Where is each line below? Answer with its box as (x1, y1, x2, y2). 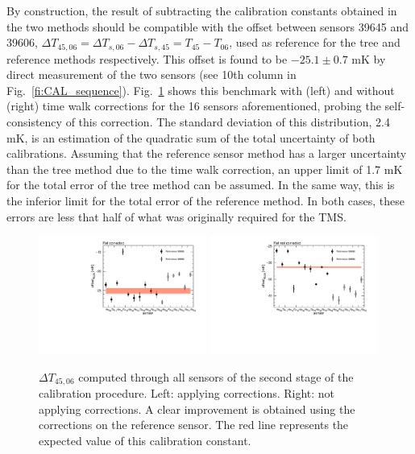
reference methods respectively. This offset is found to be (6, 50, 288, 67)
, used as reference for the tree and (229, 34, 400, 51)
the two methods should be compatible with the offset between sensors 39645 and (6, 18, 409, 35)
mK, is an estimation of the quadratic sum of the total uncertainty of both (6, 129, 376, 146)
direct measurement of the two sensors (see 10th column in (6, 66, 297, 83)
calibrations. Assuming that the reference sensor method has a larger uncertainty (6, 145, 407, 162)
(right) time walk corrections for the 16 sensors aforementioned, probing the (6, 97, 381, 114)
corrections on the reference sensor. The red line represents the (39, 416, 349, 433)
